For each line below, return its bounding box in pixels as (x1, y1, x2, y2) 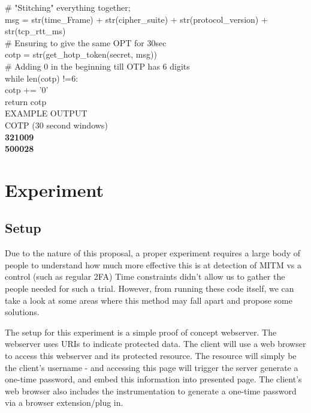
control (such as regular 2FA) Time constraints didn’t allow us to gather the (5, 270, 285, 283)
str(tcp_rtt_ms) (5, 25, 66, 37)
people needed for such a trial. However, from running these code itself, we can (5, 282, 294, 295)
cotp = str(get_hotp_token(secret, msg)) (5, 48, 157, 61)
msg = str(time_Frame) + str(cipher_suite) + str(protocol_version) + (5, 13, 268, 25)
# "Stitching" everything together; (5, 1, 131, 13)
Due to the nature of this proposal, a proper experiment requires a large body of (5, 247, 301, 259)
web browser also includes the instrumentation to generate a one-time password (5, 384, 297, 397)
